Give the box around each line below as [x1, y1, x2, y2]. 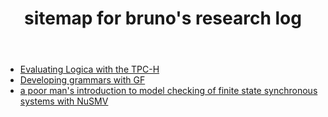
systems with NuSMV [19, 95, 109, 107]
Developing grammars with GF [19, 74, 146, 86]
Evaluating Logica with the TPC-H [19, 63, 160, 76]
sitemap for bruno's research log [24, 7, 302, 30]
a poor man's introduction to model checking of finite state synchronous [19, 85, 318, 97]
